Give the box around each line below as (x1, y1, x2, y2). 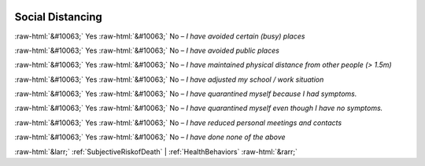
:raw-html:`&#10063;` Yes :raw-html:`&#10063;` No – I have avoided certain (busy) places (14, 31, 305, 41)
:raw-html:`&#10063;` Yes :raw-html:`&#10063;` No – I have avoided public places (14, 46, 279, 55)
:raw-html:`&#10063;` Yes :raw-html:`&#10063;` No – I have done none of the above (14, 132, 286, 142)
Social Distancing (14, 10, 102, 24)
